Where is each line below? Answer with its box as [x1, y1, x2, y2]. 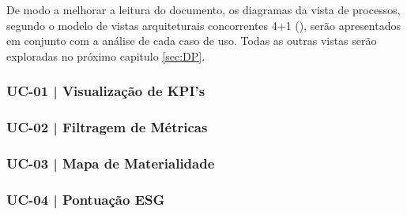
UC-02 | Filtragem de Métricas [6, 117, 208, 137]
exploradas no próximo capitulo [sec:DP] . [6, 47, 205, 64]
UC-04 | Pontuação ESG [6, 189, 165, 209]
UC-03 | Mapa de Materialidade [6, 153, 215, 172]
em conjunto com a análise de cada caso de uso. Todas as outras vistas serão [6, 32, 377, 49]
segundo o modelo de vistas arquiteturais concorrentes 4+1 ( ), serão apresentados [6, 17, 401, 33]
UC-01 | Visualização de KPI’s [6, 81, 205, 101]
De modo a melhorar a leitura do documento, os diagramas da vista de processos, [6, 2, 401, 17]
